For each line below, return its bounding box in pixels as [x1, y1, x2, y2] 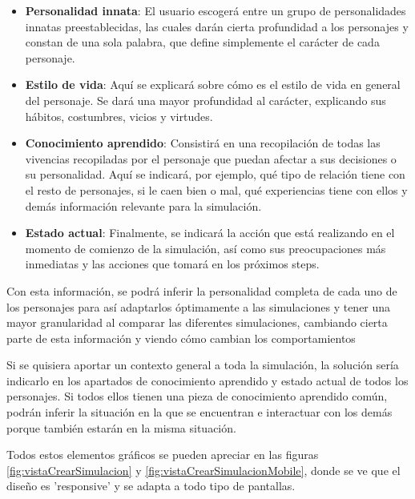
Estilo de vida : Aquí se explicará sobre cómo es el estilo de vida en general [25, 76, 401, 93]
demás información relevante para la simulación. [25, 197, 262, 214]
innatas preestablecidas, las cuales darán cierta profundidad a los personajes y [25, 18, 409, 34]
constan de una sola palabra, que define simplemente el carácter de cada [25, 34, 380, 50]
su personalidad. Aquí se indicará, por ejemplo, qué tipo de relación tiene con [25, 166, 405, 183]
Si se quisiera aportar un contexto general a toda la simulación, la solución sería [6, 356, 399, 373]
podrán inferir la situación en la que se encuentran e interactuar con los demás [6, 404, 393, 421]
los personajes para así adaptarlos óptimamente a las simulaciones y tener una [6, 298, 391, 315]
